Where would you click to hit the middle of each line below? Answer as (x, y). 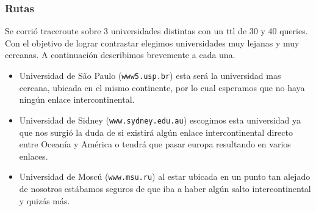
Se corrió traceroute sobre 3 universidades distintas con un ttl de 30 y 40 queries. (156, 31)
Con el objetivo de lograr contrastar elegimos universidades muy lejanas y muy (152, 43)
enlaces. (34, 156)
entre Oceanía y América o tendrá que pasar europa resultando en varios (155, 144)
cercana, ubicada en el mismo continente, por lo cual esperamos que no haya (162, 87)
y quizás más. (45, 200)
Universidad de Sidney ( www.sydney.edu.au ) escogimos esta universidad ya (160, 120)
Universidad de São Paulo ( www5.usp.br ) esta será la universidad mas (150, 75)
